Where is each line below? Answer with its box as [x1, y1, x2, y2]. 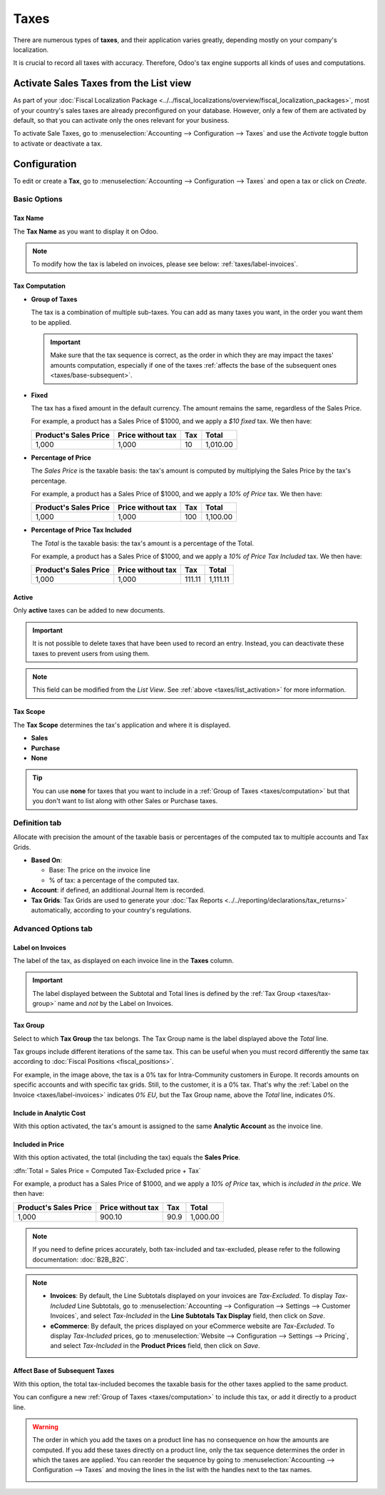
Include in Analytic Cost [13, 1109, 86, 1117]
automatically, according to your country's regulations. [31, 906, 192, 915]
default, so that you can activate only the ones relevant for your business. [13, 116, 230, 125]
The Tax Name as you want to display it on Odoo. [13, 227, 158, 236]
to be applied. [31, 318, 72, 326]
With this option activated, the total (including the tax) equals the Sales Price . [13, 1153, 241, 1162]
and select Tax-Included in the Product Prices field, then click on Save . [50, 1342, 260, 1350]
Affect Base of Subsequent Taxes [13, 1366, 115, 1375]
